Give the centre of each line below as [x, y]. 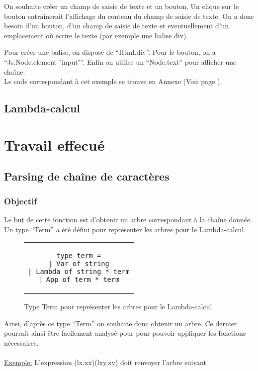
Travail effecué [54, 144]
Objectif [21, 201]
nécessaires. [21, 342]
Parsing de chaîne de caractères [87, 176]
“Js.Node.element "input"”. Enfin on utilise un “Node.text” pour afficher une [120, 61]
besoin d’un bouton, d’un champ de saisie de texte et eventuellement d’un [117, 26]
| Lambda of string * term [79, 272]
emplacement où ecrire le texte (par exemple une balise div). [96, 35]
